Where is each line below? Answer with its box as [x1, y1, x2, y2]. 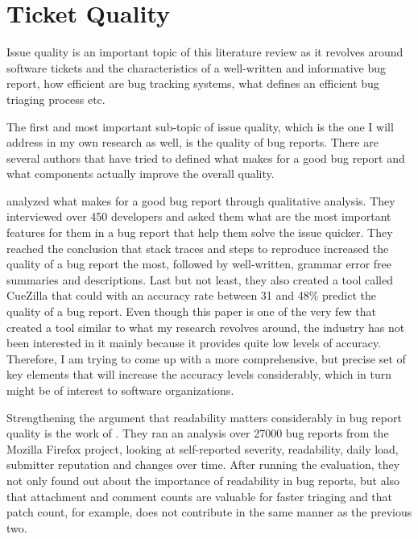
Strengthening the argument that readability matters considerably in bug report [6, 408, 402, 425]
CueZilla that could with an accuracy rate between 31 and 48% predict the [6, 287, 376, 304]
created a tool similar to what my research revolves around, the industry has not [6, 318, 405, 335]
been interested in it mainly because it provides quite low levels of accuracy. [6, 334, 382, 351]
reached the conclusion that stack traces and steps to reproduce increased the [6, 239, 389, 256]
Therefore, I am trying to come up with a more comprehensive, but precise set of [6, 350, 406, 367]
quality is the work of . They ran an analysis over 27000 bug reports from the [6, 425, 389, 442]
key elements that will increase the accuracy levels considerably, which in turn [6, 366, 391, 383]
